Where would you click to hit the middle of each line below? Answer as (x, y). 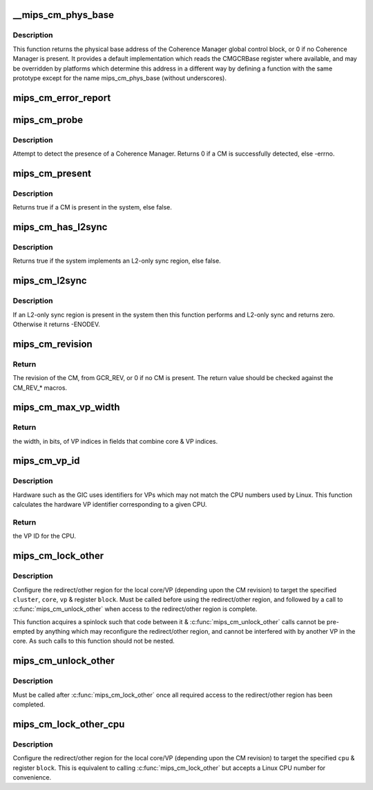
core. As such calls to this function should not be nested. (94, 641)
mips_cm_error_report (62, 98)
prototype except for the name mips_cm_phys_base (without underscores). (120, 78)
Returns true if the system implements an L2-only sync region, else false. (117, 261)
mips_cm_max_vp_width (66, 407)
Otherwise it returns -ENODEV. (56, 324)
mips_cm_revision (52, 344)
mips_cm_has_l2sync (60, 227)
